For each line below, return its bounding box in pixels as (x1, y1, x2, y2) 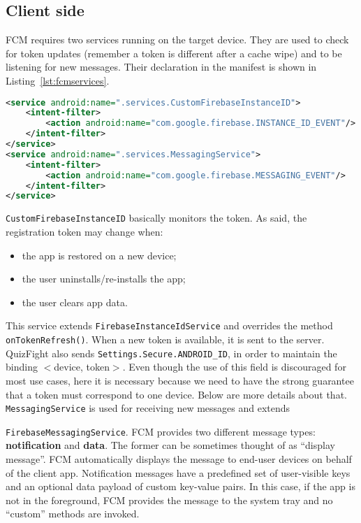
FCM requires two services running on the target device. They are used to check (6, 32, 349, 47)
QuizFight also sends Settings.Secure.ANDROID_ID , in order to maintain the (6, 345, 337, 360)
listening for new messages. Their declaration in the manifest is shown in (6, 59, 317, 74)
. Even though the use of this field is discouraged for (122, 359, 346, 374)
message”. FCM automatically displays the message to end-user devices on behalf (6, 452, 352, 466)
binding (6, 359, 38, 374)
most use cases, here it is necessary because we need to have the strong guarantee (6, 373, 354, 387)
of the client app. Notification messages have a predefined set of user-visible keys (6, 465, 351, 480)
